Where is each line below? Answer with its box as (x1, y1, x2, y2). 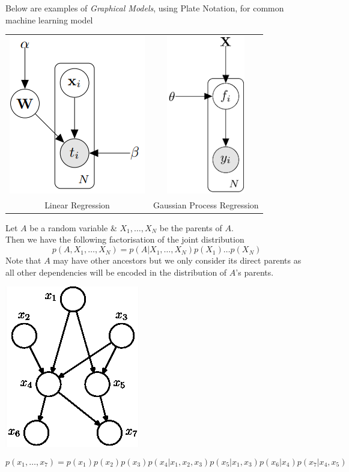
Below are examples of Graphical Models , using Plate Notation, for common (5, 2, 284, 14)
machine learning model (5, 13, 93, 26)
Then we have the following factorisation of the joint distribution (5, 233, 244, 246)
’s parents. (235, 265, 274, 278)
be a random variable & (29, 221, 117, 234)
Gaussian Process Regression (153, 198, 259, 211)
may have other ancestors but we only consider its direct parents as (53, 254, 302, 267)
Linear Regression (44, 198, 110, 211)
